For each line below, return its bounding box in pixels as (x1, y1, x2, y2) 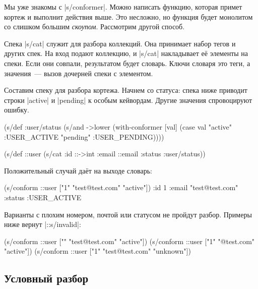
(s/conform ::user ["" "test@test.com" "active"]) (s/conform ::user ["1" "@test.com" (4, 236, 255, 246)
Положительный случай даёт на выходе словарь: (4, 165, 152, 176)
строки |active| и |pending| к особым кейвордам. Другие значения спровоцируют (4, 94, 252, 105)
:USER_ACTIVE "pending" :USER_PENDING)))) (4, 131, 164, 142)
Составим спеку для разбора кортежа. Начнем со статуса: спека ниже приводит (4, 85, 247, 95)
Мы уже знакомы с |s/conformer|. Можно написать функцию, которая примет (4, 2, 242, 12)
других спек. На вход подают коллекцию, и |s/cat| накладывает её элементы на (4, 48, 248, 59)
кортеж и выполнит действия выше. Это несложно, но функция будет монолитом (4, 11, 253, 22)
